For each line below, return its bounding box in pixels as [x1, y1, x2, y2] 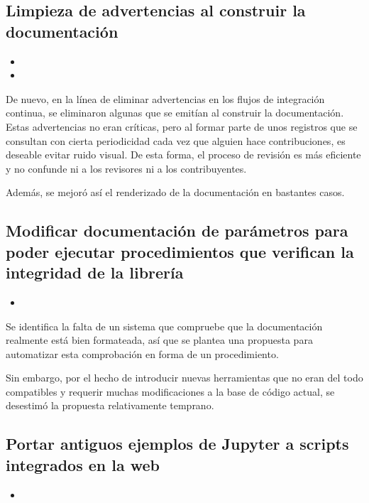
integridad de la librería [6, 261, 184, 283]
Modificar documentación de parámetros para [6, 220, 348, 242]
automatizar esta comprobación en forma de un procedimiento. [6, 346, 279, 361]
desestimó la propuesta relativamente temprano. [6, 398, 214, 413]
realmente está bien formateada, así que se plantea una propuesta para [6, 332, 313, 347]
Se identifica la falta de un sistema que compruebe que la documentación [6, 318, 323, 333]
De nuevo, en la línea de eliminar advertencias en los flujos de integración [6, 91, 325, 106]
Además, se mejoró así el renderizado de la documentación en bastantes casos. [6, 185, 345, 200]
